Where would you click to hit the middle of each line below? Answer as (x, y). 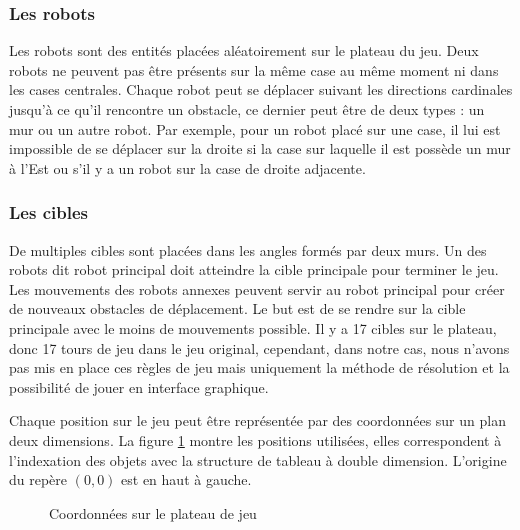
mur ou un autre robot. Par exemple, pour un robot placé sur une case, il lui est (255, 128)
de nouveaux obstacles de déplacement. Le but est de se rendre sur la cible (237, 308)
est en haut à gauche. (186, 479)
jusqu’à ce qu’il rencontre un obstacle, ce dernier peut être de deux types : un (247, 109)
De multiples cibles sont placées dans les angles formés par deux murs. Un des (248, 249)
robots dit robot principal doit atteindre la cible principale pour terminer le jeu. (254, 269)
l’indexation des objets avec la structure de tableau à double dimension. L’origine (258, 459)
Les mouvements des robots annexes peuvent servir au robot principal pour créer (257, 288)
